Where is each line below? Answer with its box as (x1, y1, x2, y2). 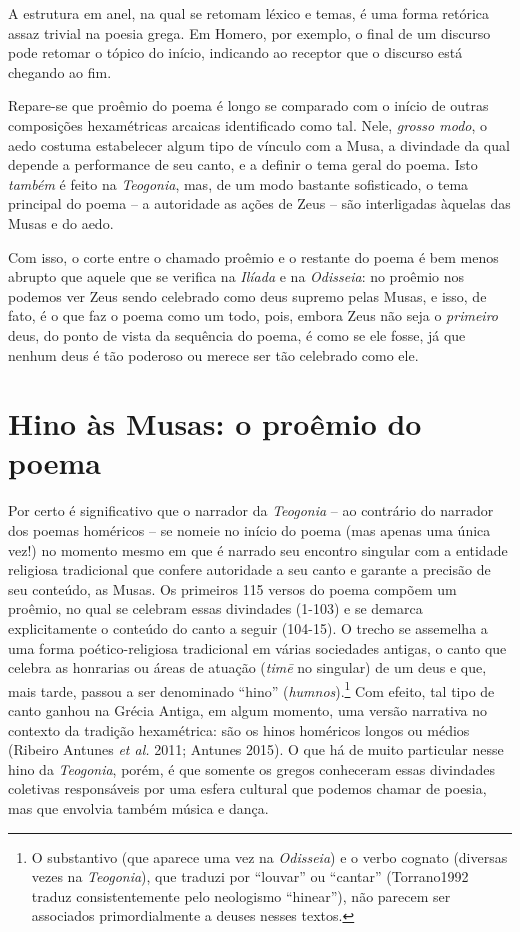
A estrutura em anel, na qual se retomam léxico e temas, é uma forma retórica (8, 3, 490, 23)
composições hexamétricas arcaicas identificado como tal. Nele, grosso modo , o (8, 114, 487, 135)
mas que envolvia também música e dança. (8, 797, 269, 818)
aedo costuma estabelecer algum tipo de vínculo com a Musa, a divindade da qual (8, 134, 510, 155)
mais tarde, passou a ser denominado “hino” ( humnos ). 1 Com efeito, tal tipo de (8, 677, 495, 701)
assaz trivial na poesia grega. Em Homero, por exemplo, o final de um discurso (8, 22, 491, 43)
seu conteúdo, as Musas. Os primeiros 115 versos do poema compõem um (8, 578, 457, 599)
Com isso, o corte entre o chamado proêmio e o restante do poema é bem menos (8, 246, 499, 267)
